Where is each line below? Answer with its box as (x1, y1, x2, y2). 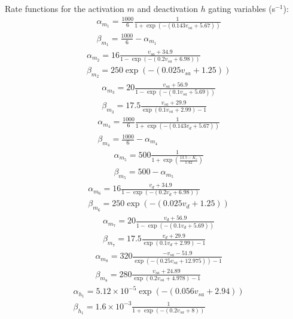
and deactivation (137, 2, 198, 14)
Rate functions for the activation (5, 2, 124, 14)
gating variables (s (208, 2, 276, 14)
